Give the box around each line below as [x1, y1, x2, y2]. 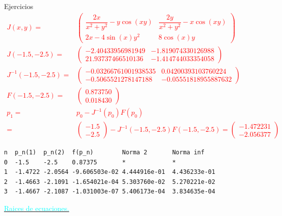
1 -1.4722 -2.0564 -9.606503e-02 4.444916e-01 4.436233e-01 [4, 168, 215, 176]
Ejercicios [4, 1, 33, 11]
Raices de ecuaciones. [4, 203, 69, 213]
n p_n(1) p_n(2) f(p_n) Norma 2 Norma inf [4, 149, 204, 156]
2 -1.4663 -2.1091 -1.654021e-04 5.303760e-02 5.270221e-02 [4, 178, 215, 185]
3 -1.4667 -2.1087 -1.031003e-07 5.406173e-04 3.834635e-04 [4, 188, 215, 195]
